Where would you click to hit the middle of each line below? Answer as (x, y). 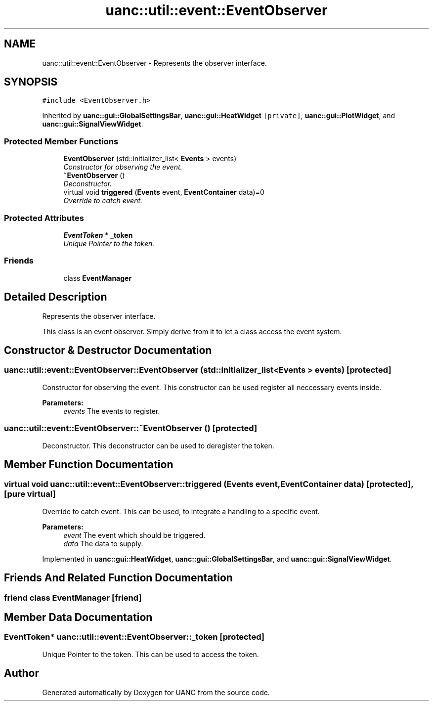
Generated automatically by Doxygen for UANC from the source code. (156, 692)
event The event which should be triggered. (134, 535)
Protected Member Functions (61, 141)
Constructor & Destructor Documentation (108, 350)
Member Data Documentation (78, 617)
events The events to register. (112, 411)
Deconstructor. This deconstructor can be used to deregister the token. (158, 445)
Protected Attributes (44, 218)
